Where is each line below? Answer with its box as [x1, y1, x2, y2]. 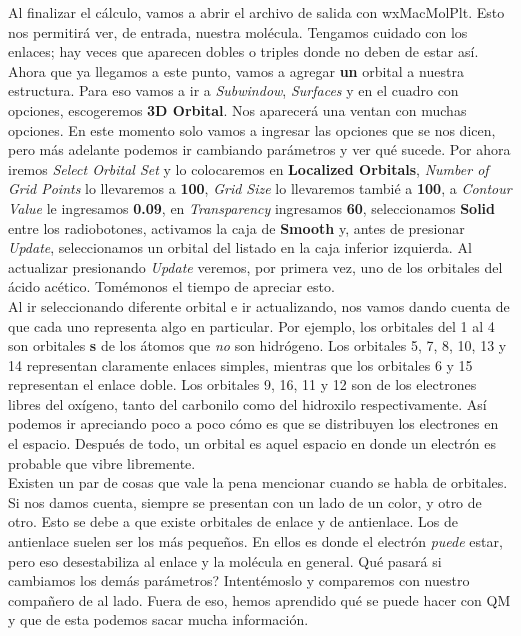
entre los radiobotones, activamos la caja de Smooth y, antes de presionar [8, 217, 465, 238]
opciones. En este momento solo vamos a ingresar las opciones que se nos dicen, [8, 119, 496, 140]
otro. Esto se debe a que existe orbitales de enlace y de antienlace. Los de [8, 511, 458, 532]
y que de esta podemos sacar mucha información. [8, 609, 309, 630]
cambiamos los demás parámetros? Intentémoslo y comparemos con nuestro [8, 570, 470, 591]
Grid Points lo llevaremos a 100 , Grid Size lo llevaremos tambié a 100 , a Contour [8, 178, 512, 199]
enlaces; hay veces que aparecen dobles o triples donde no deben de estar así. [8, 41, 479, 62]
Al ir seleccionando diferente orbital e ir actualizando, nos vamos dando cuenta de [8, 295, 510, 316]
